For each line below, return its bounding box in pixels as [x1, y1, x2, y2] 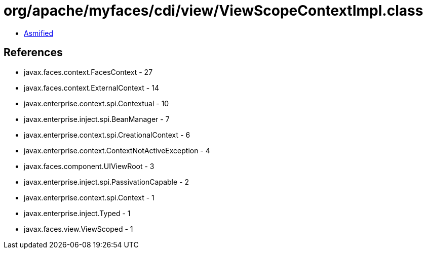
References [4, 46, 63, 59]
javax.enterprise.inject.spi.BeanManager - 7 [24, 114, 170, 123]
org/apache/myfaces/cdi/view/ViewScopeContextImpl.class [4, 2, 423, 19]
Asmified [24, 28, 54, 37]
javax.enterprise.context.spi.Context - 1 [24, 193, 154, 202]
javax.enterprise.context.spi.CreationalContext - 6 [24, 130, 190, 139]
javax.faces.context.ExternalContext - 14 [24, 83, 159, 92]
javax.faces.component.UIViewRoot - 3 [24, 161, 154, 171]
